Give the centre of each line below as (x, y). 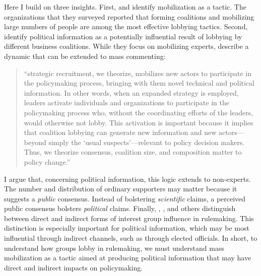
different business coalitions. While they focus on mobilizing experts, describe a (126, 46)
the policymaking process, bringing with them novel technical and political (139, 83)
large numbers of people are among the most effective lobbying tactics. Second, (126, 26)
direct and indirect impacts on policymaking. (74, 267)
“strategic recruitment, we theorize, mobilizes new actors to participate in (138, 73)
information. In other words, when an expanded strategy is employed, (131, 92)
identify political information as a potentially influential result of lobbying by (123, 36)
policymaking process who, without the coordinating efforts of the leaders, (139, 112)
